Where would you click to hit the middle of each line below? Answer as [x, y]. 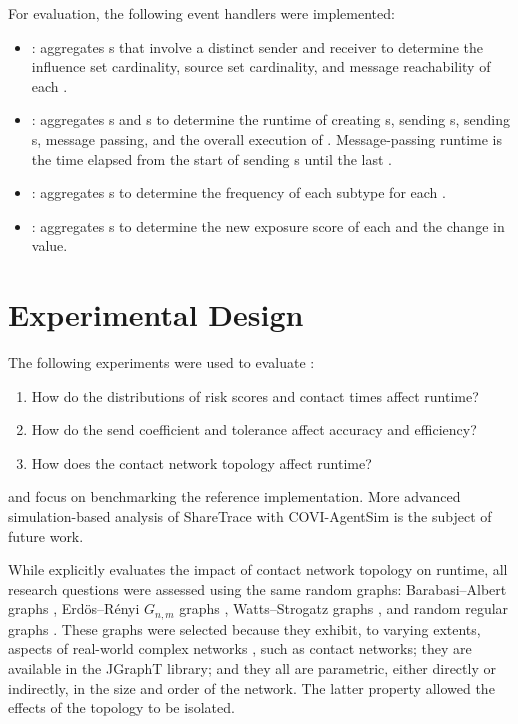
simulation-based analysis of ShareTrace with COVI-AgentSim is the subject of [250, 516]
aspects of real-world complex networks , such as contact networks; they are [240, 648]
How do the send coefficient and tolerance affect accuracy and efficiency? [254, 429]
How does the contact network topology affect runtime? [201, 462]
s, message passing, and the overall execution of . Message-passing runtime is [266, 138]
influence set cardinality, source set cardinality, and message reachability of [261, 66]
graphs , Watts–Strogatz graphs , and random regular [344, 608]
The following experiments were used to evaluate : [161, 362]
